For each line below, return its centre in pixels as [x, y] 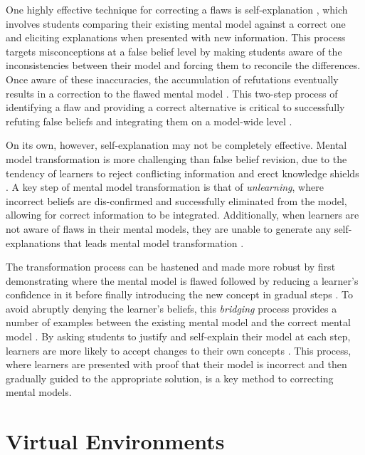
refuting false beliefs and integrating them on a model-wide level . [149, 121]
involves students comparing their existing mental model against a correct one [176, 23]
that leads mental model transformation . [154, 242]
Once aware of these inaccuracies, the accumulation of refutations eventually [172, 79]
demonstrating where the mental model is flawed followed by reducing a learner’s [182, 280]
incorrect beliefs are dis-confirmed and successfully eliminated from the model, [176, 200]
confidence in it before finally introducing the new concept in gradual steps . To [179, 294]
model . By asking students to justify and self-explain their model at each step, [178, 336]
